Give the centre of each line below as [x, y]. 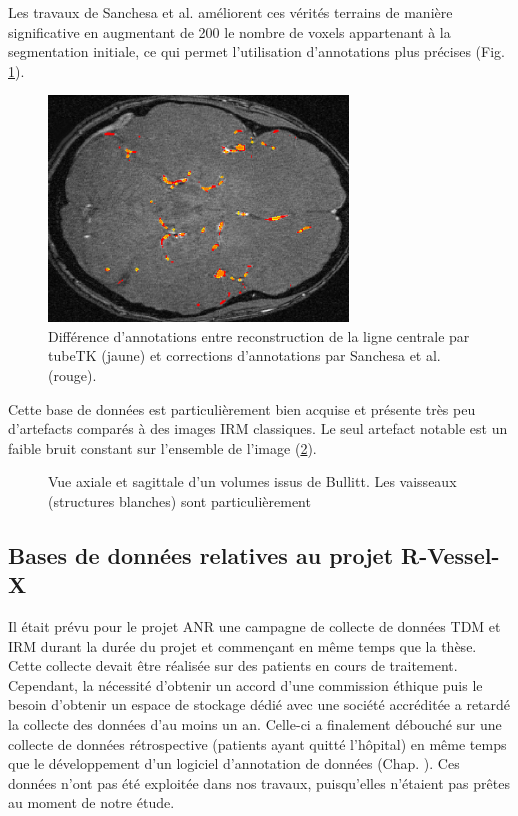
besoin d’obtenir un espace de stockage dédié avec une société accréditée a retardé [259, 704]
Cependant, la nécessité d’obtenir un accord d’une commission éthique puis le [245, 684]
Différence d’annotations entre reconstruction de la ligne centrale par [259, 335]
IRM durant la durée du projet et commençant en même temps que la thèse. [242, 645]
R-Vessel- [450, 554]
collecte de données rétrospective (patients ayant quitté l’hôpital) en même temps [257, 743]
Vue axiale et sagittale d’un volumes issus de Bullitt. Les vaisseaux [252, 481]
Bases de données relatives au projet [201, 554]
